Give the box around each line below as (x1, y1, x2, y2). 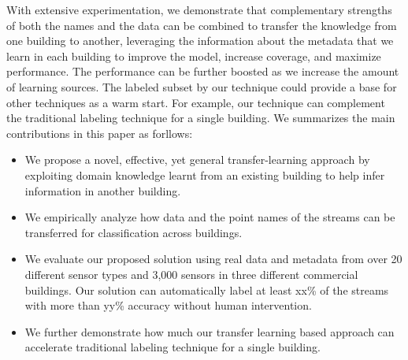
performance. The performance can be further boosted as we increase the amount (6, 63, 399, 80)
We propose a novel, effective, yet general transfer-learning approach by (24, 151, 370, 168)
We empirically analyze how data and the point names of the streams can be (24, 209, 395, 225)
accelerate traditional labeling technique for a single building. (24, 339, 321, 355)
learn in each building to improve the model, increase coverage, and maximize (6, 47, 381, 64)
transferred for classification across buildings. (24, 224, 243, 240)
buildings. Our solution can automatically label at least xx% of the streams (24, 281, 389, 298)
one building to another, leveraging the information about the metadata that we (6, 32, 394, 49)
